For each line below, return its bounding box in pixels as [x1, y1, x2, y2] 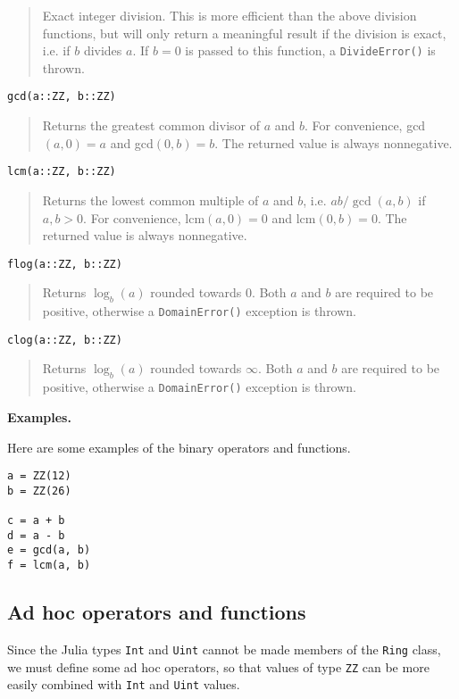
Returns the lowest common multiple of [42, 190, 259, 209]
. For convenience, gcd [304, 116, 426, 135]
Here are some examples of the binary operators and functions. [7, 437, 351, 456]
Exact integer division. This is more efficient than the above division [42, 6, 417, 24]
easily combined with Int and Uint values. [7, 675, 240, 694]
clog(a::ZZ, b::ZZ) [7, 333, 122, 346]
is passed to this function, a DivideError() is [185, 41, 436, 60]
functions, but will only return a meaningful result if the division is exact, [42, 23, 446, 42]
